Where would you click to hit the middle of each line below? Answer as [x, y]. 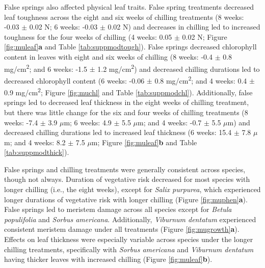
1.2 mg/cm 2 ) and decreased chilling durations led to [179, 68]
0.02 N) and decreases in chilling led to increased [184, 27]
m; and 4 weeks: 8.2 [35, 142]
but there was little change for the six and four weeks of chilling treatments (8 [126, 112]
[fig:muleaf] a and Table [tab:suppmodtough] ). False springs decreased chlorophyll [130, 47]
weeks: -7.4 [21, 122]
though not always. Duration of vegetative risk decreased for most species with [127, 179]
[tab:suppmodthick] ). [37, 152]
